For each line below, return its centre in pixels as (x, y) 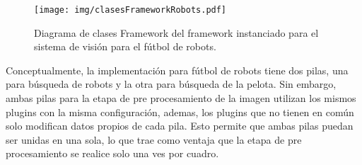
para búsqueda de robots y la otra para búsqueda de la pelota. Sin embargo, (171, 84)
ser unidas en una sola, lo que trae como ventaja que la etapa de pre (154, 139)
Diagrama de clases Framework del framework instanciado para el (176, 32)
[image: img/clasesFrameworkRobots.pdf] (130, 10)
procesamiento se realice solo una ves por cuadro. (112, 153)
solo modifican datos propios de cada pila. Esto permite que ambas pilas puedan (180, 126)
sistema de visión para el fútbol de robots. (125, 46)
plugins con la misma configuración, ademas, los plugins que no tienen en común (180, 112)
